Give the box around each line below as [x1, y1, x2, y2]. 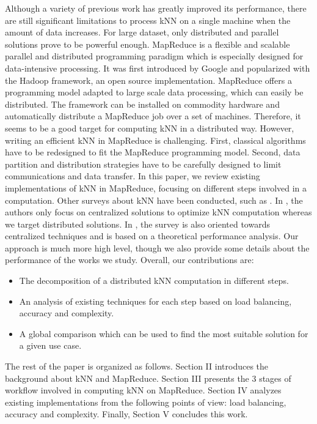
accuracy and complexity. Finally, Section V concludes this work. [5, 407, 248, 420]
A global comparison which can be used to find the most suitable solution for [19, 327, 308, 340]
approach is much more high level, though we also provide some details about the [5, 241, 310, 254]
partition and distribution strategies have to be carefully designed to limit [5, 157, 282, 170]
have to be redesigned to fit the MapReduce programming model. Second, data [5, 146, 301, 158]
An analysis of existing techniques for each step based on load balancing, [19, 294, 292, 307]
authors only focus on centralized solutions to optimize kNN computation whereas [5, 206, 312, 218]
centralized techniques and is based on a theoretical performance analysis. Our [5, 229, 299, 242]
